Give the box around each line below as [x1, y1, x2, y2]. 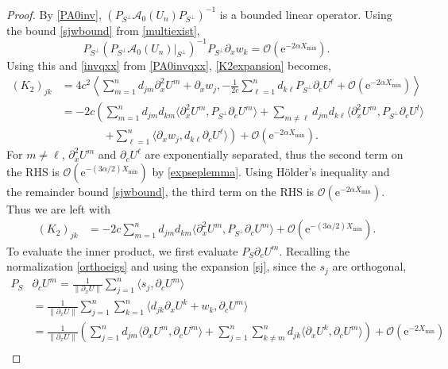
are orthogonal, [332, 258, 407, 275]
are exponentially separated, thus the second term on [145, 146, 404, 163]
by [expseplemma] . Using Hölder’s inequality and [152, 163, 390, 179]
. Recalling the [279, 242, 350, 259]
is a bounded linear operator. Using [219, 6, 392, 22]
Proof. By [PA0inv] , [6, 6, 102, 22]
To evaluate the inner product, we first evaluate [6, 242, 238, 259]
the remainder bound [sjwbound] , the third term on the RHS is [6, 183, 315, 199]
